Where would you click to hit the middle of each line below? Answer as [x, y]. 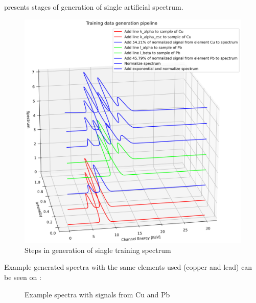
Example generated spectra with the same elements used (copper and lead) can [128, 267]
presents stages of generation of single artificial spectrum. [94, 7]
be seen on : [23, 277]
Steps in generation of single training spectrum [98, 250]
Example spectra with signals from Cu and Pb [97, 294]
